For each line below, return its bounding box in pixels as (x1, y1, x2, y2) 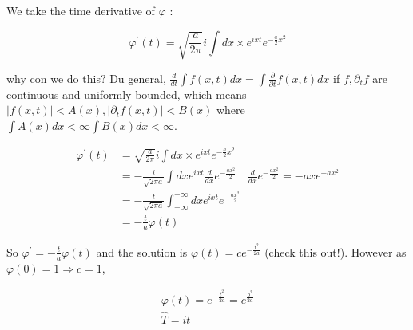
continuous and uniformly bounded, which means (6, 85, 247, 102)
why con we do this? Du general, (6, 69, 166, 86)
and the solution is (96, 243, 188, 260)
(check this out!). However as (264, 243, 407, 260)
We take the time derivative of (6, 2, 155, 18)
